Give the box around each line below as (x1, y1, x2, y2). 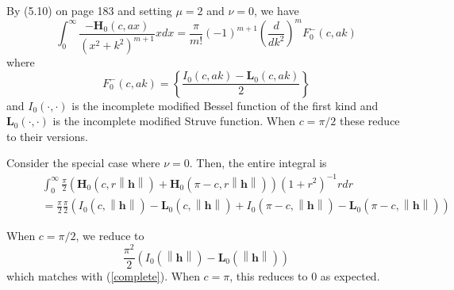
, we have (253, 2, 299, 18)
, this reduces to (229, 268, 308, 284)
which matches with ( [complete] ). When (6, 268, 200, 284)
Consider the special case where (6, 155, 160, 171)
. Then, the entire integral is (189, 155, 327, 171)
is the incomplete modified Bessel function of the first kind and (71, 97, 379, 113)
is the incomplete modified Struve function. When (52, 113, 295, 129)
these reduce (340, 113, 400, 129)
